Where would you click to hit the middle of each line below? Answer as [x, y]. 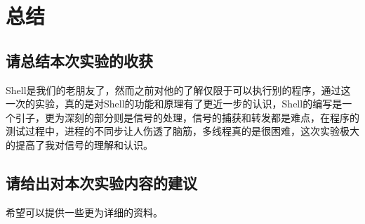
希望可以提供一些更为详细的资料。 [84, 212]
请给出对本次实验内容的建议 [101, 182]
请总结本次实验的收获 [79, 60]
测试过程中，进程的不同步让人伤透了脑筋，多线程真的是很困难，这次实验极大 [182, 131]
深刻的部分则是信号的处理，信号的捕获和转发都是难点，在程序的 [212, 117]
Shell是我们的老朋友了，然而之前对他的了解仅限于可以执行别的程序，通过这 [178, 90]
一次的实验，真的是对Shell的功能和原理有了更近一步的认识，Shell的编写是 [174, 104]
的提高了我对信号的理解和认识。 [79, 144]
